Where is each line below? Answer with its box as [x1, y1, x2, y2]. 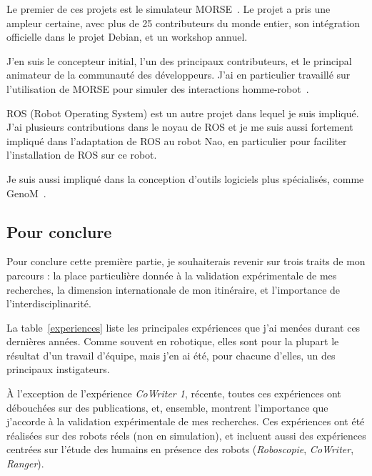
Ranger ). [6, 456, 44, 471]
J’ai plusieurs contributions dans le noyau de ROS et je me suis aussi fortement [6, 119, 353, 134]
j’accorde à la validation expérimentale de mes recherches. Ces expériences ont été [6, 414, 365, 429]
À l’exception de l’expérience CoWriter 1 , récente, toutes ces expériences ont [6, 386, 341, 401]
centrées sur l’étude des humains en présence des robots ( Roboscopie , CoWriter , [6, 442, 354, 457]
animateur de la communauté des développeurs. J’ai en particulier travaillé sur [6, 67, 351, 82]
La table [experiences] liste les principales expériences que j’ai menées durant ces [6, 319, 361, 334]
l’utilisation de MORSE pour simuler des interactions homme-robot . [6, 81, 309, 96]
